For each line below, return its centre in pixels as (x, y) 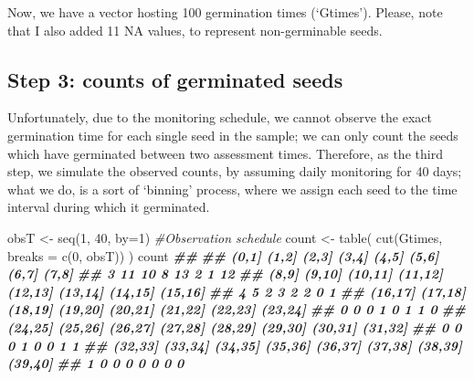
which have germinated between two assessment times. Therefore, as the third (225, 153)
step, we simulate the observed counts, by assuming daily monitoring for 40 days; (235, 171)
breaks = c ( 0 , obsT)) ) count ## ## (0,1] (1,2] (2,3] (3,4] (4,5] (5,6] (223, 255)
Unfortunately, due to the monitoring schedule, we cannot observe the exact (220, 117)
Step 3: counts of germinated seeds (175, 79)
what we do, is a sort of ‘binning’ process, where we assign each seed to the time (232, 189)
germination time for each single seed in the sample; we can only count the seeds (233, 135)
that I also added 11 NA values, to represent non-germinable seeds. (195, 30)
